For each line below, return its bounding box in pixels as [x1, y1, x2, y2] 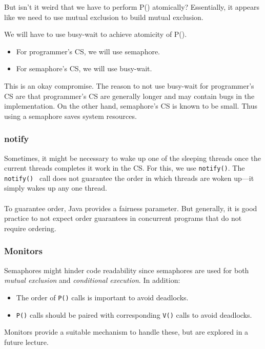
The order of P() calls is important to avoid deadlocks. [16, 292, 189, 302]
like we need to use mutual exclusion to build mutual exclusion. [4, 11, 203, 22]
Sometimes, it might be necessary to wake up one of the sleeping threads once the [4, 152, 261, 163]
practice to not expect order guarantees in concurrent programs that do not [4, 213, 242, 223]
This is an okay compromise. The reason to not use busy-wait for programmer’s [4, 80, 254, 91]
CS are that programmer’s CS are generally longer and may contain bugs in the [4, 90, 255, 101]
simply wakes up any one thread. [4, 182, 107, 193]
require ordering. [4, 222, 56, 233]
